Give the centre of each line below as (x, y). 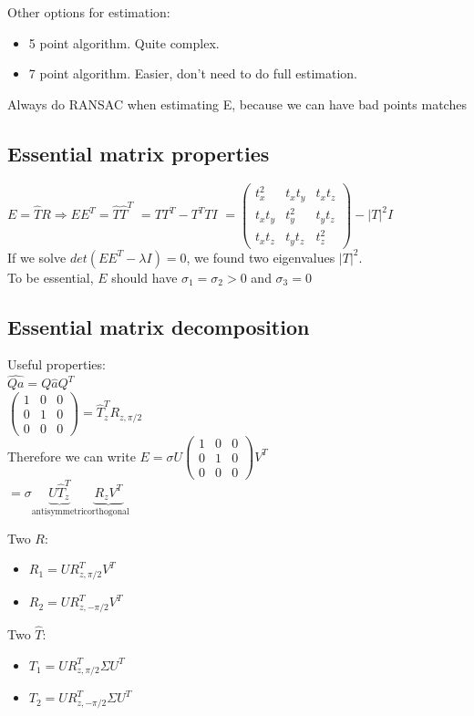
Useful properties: (57, 364)
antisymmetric (59, 512)
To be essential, (51, 277)
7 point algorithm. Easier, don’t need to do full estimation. (193, 73)
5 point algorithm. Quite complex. (124, 42)
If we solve (37, 257)
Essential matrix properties (139, 153)
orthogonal (108, 512)
